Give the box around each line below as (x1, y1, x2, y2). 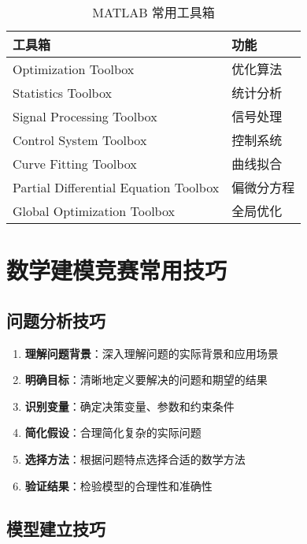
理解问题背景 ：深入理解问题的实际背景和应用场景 (24, 345, 279, 361)
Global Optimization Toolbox (13, 201, 175, 220)
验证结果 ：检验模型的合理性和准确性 (24, 477, 213, 494)
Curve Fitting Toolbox (13, 154, 137, 173)
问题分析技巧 (6, 307, 105, 332)
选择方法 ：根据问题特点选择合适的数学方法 (24, 450, 246, 467)
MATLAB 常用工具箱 (92, 3, 215, 21)
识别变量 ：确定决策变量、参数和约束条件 (24, 397, 235, 414)
